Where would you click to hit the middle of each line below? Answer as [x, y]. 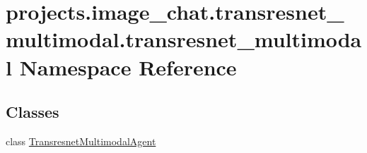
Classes [33, 112]
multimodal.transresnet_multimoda [184, 39]
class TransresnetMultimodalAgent [81, 141]
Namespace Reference [128, 67]
